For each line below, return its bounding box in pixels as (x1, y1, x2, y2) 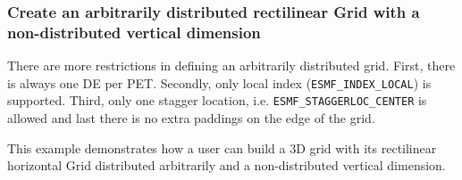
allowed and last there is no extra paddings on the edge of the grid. (7, 109, 375, 127)
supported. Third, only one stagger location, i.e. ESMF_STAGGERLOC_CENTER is (7, 91, 427, 110)
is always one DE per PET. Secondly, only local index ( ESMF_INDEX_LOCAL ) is (7, 73, 432, 92)
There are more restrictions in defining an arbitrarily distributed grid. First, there (7, 56, 456, 75)
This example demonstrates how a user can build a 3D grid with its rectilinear (7, 138, 437, 157)
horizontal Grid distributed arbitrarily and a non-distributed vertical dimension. (7, 156, 446, 175)
